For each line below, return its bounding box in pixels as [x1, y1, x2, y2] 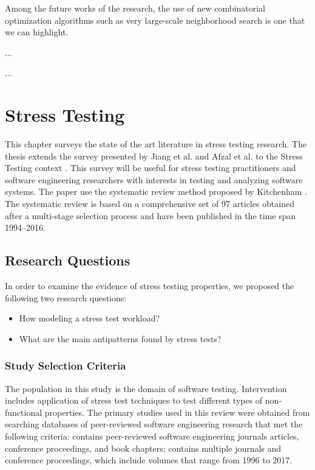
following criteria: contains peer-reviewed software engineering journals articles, [5, 430, 299, 443]
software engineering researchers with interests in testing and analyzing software [5, 173, 303, 186]
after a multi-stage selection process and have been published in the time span [5, 209, 296, 222]
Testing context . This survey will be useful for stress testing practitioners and [5, 161, 296, 174]
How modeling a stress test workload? [19, 312, 160, 324]
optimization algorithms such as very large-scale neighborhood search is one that [5, 13, 305, 26]
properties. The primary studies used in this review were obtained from [44, 405, 310, 418]
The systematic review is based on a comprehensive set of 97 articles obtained [5, 197, 294, 210]
